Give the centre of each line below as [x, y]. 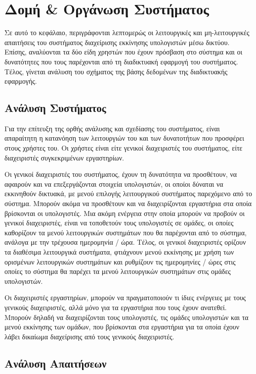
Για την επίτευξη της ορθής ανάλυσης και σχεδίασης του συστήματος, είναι [112, 128]
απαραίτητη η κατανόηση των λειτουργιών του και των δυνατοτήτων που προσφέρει [124, 138]
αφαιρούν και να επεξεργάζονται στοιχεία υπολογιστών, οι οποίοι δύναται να [114, 184]
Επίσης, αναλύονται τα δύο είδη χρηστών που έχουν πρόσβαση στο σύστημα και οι [124, 52]
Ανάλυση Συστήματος [55, 108]
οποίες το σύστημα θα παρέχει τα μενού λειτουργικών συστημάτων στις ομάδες [118, 271]
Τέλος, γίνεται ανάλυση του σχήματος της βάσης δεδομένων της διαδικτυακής [116, 71]
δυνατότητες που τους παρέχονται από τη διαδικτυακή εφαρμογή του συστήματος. [121, 61]
